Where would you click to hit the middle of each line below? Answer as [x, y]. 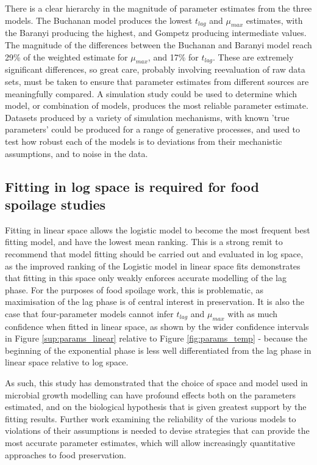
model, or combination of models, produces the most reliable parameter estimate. [157, 105]
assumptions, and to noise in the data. [77, 153]
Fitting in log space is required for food [132, 186]
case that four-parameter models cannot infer [89, 313]
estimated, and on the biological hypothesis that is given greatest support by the [156, 407]
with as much [253, 313]
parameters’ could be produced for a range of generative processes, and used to [153, 129]
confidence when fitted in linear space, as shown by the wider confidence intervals [157, 326]
